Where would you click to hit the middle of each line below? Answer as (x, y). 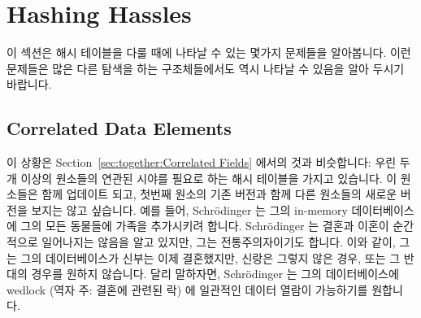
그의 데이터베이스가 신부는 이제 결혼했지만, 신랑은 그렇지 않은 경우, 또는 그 (210, 257)
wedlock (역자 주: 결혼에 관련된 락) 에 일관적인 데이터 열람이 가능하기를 (187, 289)
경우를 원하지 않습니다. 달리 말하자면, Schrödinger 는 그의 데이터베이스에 (215, 274)
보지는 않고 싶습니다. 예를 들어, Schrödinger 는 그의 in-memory (189, 209)
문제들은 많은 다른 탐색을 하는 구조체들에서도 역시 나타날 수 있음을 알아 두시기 (206, 68)
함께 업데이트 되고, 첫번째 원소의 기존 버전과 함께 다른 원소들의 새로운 (219, 194)
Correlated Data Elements (119, 128)
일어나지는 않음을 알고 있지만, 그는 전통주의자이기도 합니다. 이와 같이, (219, 242)
